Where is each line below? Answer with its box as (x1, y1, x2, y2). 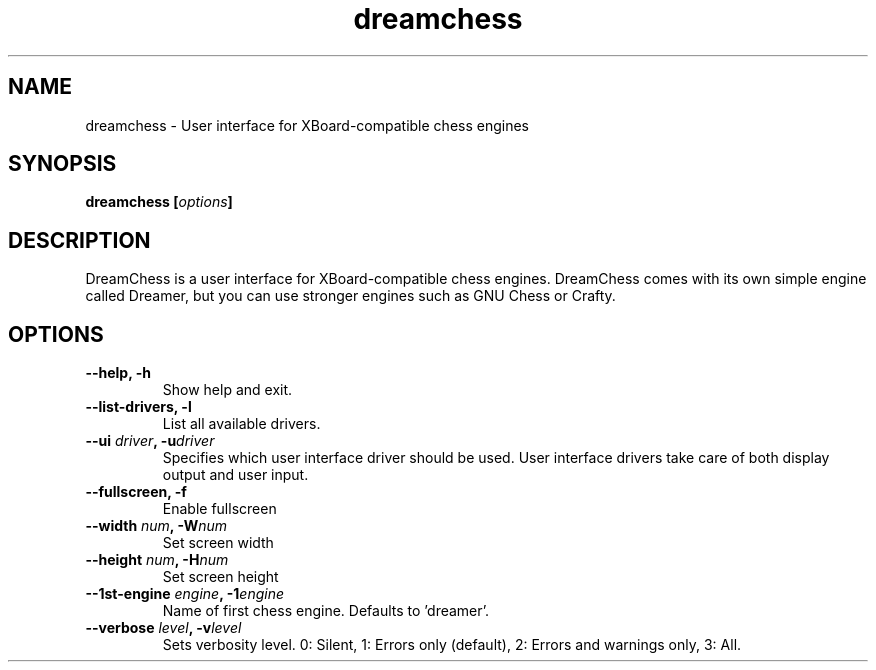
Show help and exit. (162, 381, 293, 399)
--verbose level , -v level (85, 619, 242, 637)
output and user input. (162, 466, 309, 484)
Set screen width (162, 534, 274, 552)
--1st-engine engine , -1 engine (85, 585, 284, 603)
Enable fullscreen (162, 500, 277, 518)
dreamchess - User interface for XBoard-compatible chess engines (85, 116, 529, 134)
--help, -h (85, 364, 151, 382)
